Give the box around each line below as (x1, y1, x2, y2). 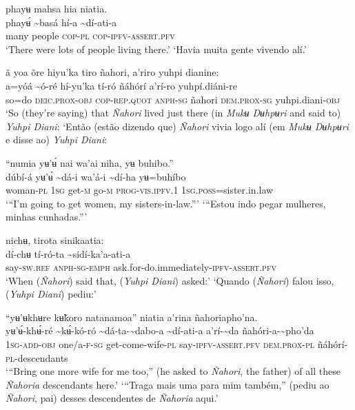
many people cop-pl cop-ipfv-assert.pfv (6, 28, 175, 43)
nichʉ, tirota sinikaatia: (6, 232, 104, 247)
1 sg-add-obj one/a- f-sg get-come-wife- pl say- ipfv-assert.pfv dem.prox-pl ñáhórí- (6, 337, 348, 351)
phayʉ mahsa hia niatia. (6, 1, 108, 15)
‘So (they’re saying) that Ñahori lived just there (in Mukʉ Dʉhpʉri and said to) (6, 105, 341, 120)
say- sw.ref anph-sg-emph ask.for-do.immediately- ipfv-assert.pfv (6, 260, 276, 274)
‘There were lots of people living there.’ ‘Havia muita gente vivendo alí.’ (6, 41, 307, 56)
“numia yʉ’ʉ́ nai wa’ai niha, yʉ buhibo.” (6, 155, 174, 170)
